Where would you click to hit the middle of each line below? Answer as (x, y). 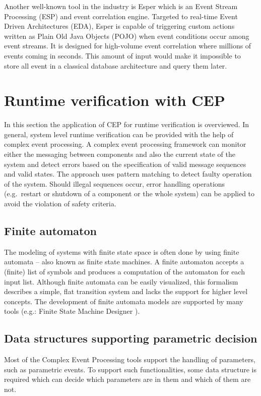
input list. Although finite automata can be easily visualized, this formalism (121, 281)
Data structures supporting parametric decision (131, 338)
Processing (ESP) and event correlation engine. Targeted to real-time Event (121, 16)
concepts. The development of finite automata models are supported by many (124, 301)
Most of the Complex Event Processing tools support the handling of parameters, (130, 359)
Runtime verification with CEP (115, 100)
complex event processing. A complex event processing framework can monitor (125, 144)
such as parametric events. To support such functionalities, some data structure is (130, 369)
